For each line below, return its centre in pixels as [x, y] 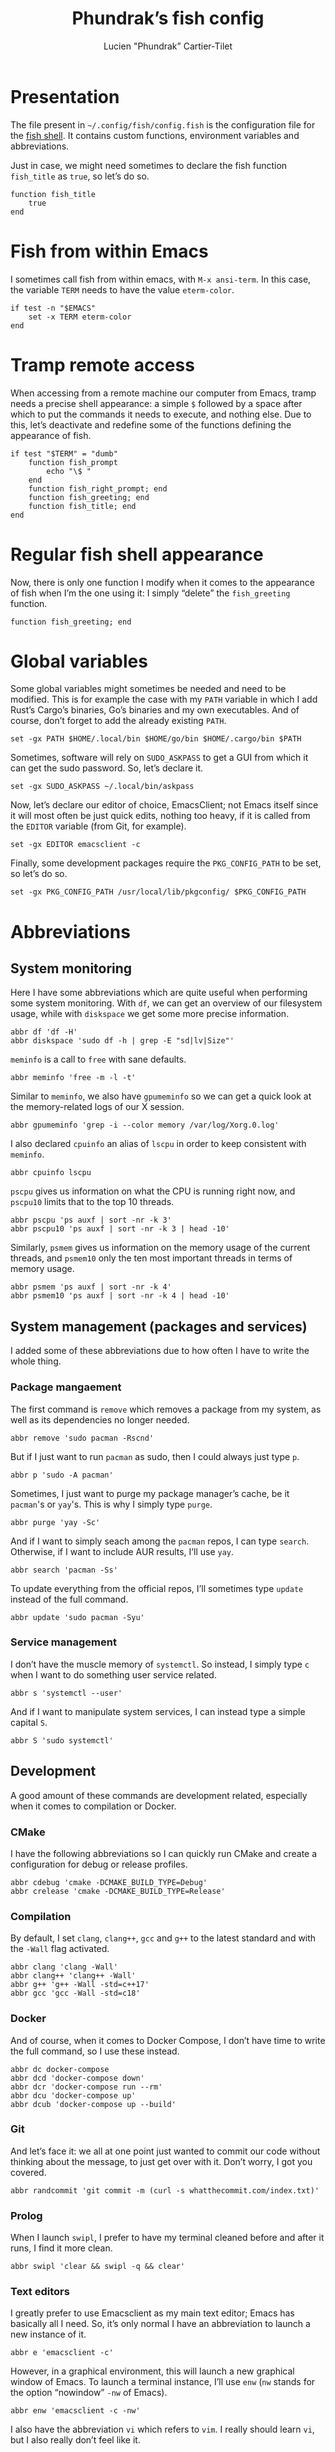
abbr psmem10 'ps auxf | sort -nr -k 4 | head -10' [120, 1296]
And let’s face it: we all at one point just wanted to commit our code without [165, 2151]
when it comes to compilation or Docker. [93, 1806]
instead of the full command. [69, 1599]
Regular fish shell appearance [137, 554]
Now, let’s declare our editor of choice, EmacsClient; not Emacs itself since [164, 805]
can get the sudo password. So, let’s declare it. [107, 768]
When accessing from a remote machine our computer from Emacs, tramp [163, 393]
